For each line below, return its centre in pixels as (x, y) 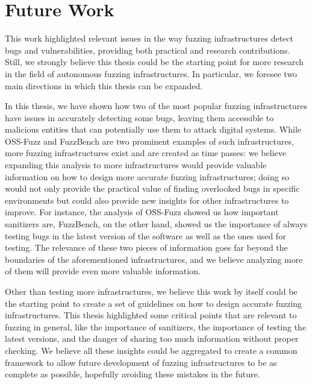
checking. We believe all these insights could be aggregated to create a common (151, 350)
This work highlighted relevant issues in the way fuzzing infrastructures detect (149, 38)
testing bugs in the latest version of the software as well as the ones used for (145, 235)
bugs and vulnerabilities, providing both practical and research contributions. (148, 50)
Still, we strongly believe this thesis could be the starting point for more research (154, 62)
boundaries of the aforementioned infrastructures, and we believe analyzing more (154, 259)
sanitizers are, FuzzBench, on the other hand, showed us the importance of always (156, 224)
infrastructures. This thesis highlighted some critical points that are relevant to (151, 315)
